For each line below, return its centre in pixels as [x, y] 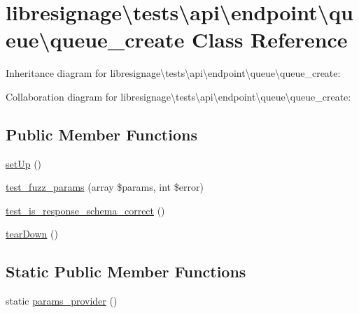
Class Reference [270, 39]
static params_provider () [62, 301]
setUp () [24, 163]
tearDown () [32, 234]
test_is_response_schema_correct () [85, 210]
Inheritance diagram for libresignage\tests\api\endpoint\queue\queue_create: [173, 73]
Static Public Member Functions [126, 271]
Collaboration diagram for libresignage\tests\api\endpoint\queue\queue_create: [178, 96]
